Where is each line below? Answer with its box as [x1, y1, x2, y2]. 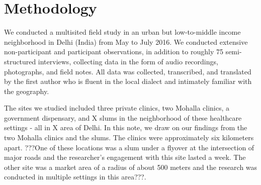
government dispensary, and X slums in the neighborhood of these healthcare [4, 112, 242, 123]
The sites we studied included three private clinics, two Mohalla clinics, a [4, 103, 230, 113]
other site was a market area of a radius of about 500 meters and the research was [4, 161, 257, 172]
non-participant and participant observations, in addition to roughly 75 [4, 46, 223, 57]
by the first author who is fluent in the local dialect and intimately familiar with [4, 76, 252, 86]
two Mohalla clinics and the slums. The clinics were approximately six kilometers [4, 132, 254, 143]
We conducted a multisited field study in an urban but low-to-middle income [4, 27, 241, 37]
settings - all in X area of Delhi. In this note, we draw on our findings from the [4, 122, 247, 133]
